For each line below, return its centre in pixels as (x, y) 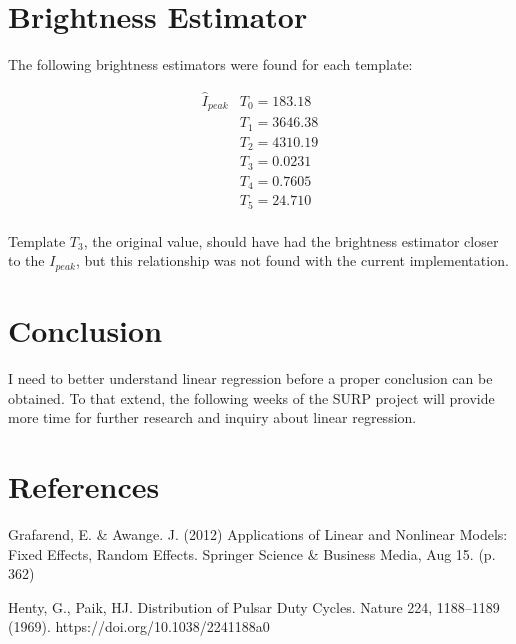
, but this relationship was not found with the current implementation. (292, 260)
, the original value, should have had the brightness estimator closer (291, 240)
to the (26, 260)
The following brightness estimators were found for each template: (210, 64)
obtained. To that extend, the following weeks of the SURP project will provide (251, 397)
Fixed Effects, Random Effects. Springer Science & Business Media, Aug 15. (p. (252, 553)
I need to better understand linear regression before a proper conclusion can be (250, 378)
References (84, 486)
